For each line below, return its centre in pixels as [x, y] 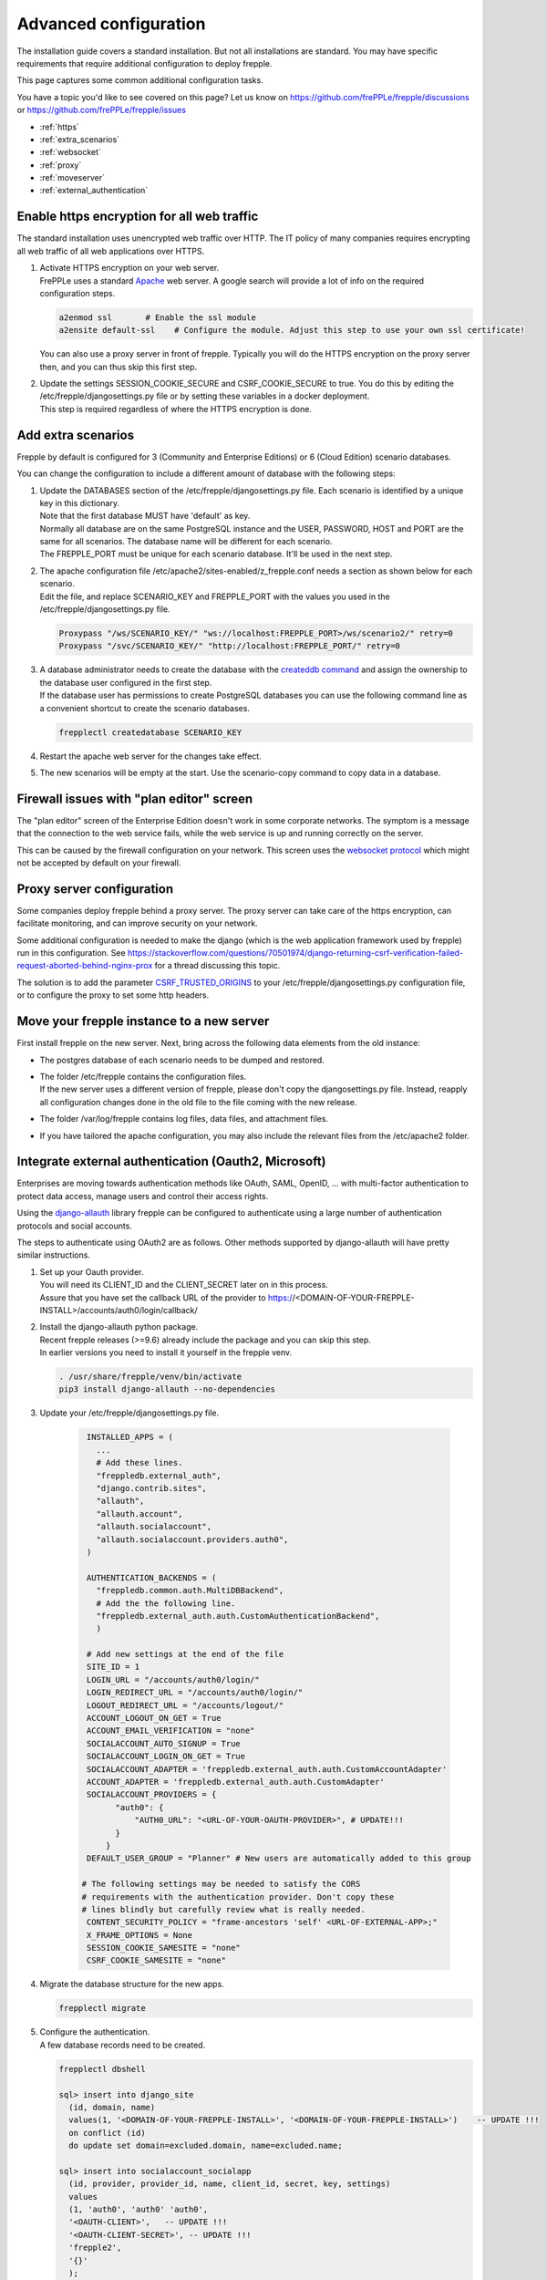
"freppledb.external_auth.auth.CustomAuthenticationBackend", [238, 1616]
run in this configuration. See [72, 953]
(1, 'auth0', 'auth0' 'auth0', [139, 2210]
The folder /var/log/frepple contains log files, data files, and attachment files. [184, 1119]
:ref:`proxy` [61, 165]
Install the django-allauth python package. [119, 1327]
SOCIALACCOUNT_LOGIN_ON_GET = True [166, 1757]
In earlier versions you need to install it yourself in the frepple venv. [166, 1352]
